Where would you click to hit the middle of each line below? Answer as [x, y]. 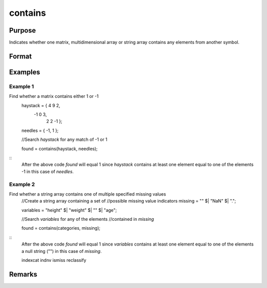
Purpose [22, 30]
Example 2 [22, 184]
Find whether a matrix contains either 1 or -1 [54, 96]
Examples [25, 72]
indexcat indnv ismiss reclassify [54, 260]
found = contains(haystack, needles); [60, 149]
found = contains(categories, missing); [61, 228]
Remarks [23, 274]
